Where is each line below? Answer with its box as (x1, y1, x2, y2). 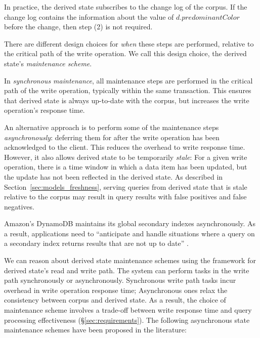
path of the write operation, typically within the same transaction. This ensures (4, 85, 251, 96)
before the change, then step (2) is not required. (4, 21, 153, 32)
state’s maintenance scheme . (4, 58, 92, 68)
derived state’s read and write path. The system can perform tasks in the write (4, 265, 249, 275)
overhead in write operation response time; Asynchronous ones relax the (4, 284, 228, 295)
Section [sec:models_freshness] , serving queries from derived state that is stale (4, 181, 247, 192)
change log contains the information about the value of (4, 11, 174, 22)
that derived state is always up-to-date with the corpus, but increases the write (4, 95, 249, 105)
